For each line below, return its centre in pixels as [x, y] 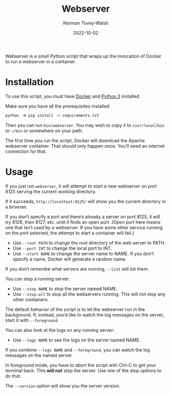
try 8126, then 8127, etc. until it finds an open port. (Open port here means [83, 222]
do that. [14, 376]
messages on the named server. [39, 355]
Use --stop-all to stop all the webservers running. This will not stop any [89, 294]
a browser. [16, 206]
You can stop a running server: [38, 279]
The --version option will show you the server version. [63, 386]
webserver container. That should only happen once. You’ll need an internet [85, 146]
